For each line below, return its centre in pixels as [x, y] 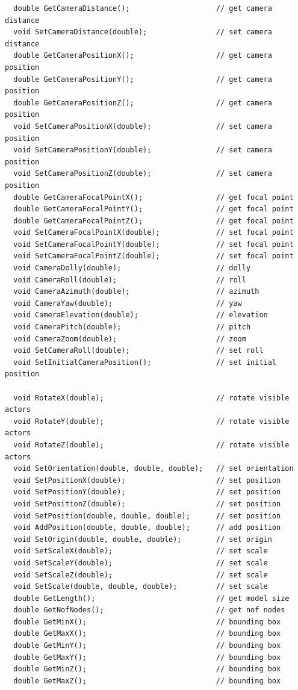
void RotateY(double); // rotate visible [151, 421]
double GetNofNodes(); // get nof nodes [149, 610]
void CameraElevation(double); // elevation [141, 315]
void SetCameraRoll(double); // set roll [138, 351]
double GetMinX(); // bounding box [147, 622]
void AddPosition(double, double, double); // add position [147, 528]
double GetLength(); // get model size [151, 598]
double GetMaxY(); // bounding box [147, 657]
